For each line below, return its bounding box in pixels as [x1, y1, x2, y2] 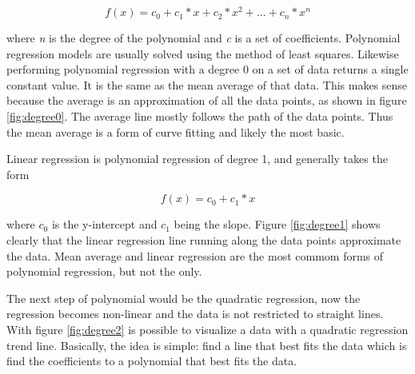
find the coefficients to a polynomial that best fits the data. [6, 352, 297, 369]
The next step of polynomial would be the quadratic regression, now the [6, 289, 361, 306]
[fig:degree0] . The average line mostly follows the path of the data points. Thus [6, 108, 393, 125]
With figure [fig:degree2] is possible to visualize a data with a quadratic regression [6, 320, 409, 337]
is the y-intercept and [51, 216, 158, 233]
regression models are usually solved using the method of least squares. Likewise [6, 45, 399, 62]
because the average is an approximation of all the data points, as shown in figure [6, 92, 407, 109]
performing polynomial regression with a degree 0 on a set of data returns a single [6, 61, 409, 78]
